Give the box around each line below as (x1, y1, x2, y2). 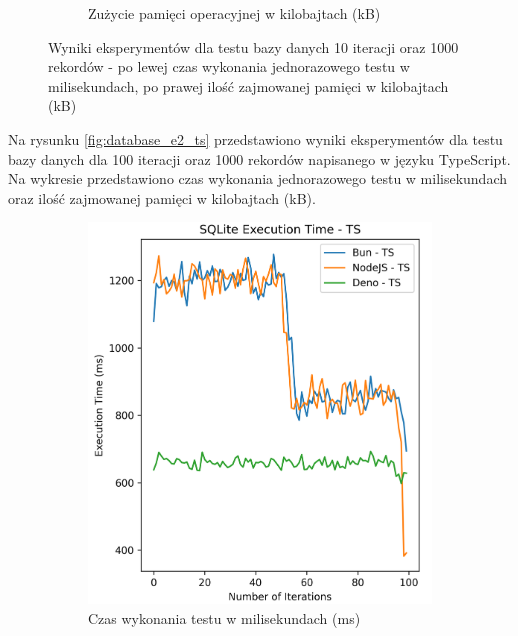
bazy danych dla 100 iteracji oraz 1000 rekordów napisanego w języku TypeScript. (8, 148, 511, 169)
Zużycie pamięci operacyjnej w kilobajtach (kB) (88, 3, 381, 23)
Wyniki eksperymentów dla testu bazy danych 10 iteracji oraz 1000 (48, 36, 459, 57)
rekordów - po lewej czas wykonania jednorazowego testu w (48, 56, 410, 77)
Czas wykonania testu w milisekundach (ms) (88, 607, 361, 628)
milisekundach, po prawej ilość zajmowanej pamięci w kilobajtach (48, 75, 449, 96)
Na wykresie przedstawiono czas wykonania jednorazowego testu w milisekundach (8, 168, 508, 189)
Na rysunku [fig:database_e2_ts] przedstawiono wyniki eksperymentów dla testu (8, 128, 503, 149)
